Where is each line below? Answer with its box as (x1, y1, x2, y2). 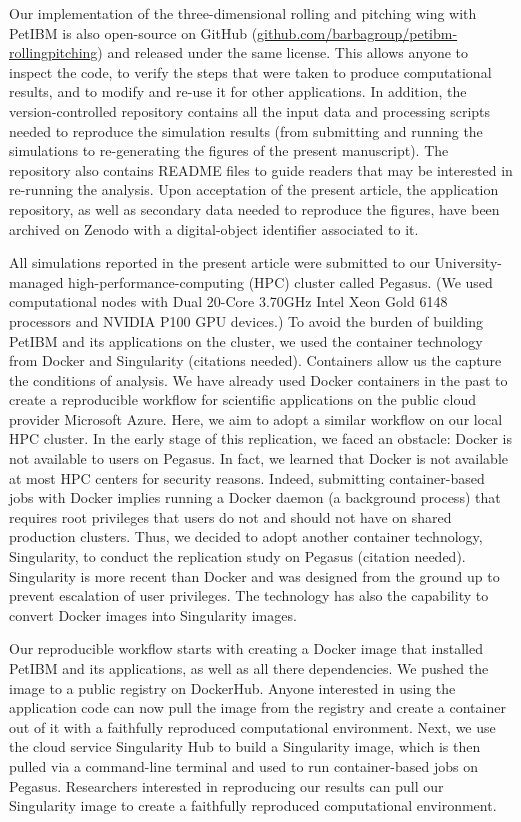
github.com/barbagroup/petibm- (257, 22, 458, 43)
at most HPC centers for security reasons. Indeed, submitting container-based (9, 467, 485, 488)
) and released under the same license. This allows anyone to (97, 42, 468, 63)
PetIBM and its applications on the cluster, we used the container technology (9, 330, 483, 351)
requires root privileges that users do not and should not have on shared (9, 506, 452, 527)
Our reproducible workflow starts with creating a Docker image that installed (9, 638, 483, 659)
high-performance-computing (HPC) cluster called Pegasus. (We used (68, 271, 493, 292)
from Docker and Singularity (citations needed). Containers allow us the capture (9, 350, 502, 371)
